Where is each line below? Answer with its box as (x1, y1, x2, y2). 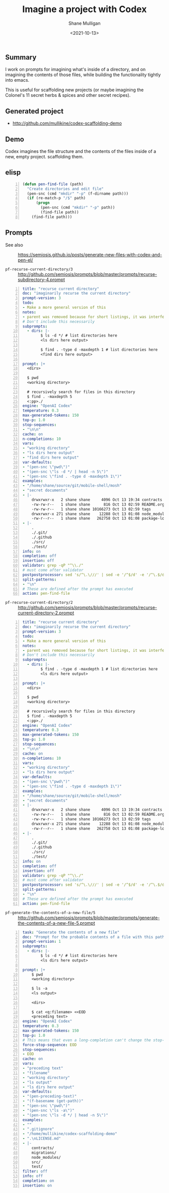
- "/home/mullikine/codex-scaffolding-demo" (22, 1131, 117, 1137)
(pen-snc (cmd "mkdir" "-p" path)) (40, 205, 115, 210)
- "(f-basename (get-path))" (22, 1099, 84, 1104)
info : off (22, 1174, 43, 1179)
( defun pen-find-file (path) (22, 182, 84, 187)
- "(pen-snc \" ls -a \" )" (22, 1108, 74, 1113)
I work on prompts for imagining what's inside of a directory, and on (5, 67, 146, 73)
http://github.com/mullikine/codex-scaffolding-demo (12, 120, 122, 127)
